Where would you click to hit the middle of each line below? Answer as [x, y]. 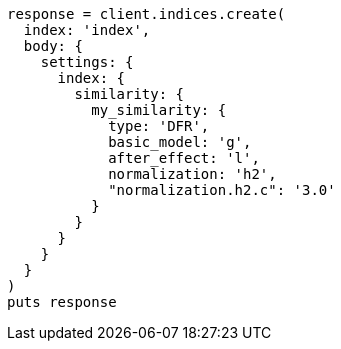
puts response [62, 302]
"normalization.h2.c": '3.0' [222, 190]
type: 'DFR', [159, 126]
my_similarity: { [159, 110]
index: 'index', [87, 30]
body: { [53, 46]
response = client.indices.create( [146, 14]
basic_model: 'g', [180, 142]
